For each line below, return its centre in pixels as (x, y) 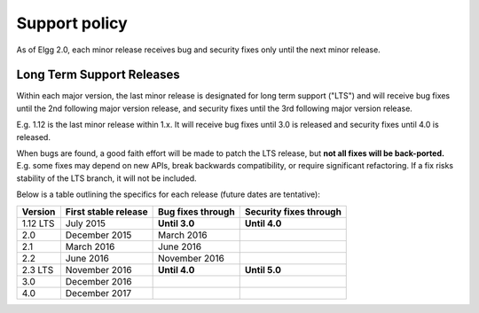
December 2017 (98, 293)
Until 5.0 (263, 270)
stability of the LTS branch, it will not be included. (106, 178)
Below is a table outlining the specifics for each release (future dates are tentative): (169, 194)
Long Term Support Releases (98, 75)
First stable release (106, 211)
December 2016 (98, 281)
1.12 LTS (38, 223)
